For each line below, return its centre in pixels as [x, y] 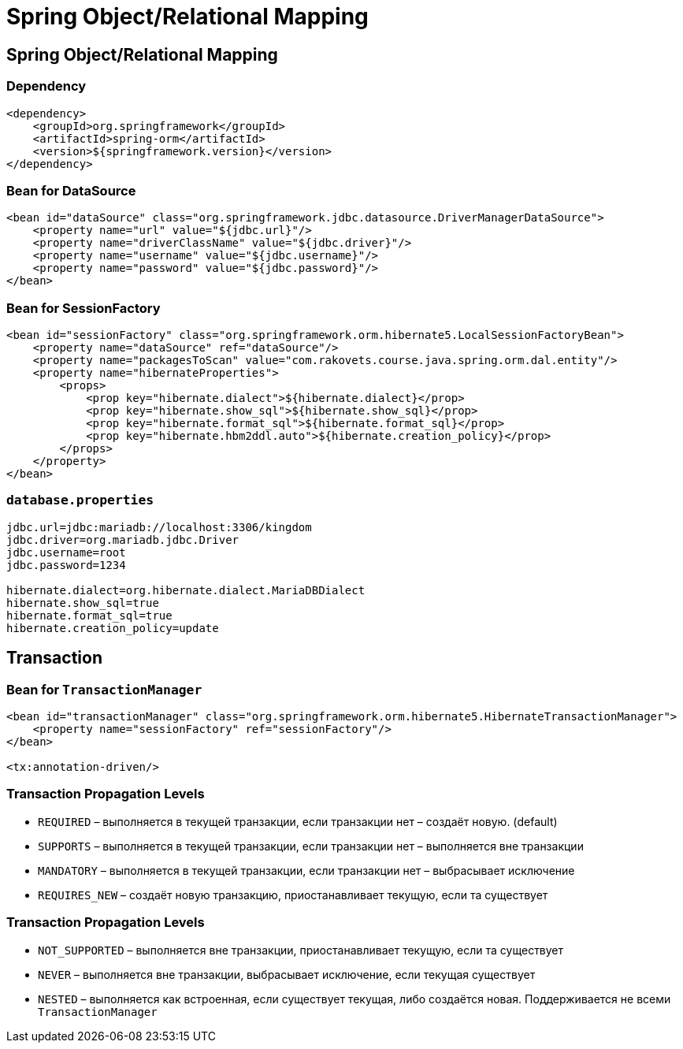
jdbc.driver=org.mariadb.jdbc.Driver [123, 539]
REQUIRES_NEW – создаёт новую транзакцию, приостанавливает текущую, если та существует [293, 895]
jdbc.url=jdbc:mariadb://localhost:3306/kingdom [159, 527]
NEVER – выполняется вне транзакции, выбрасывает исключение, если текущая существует [287, 974]
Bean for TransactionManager [104, 689]
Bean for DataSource [71, 190]
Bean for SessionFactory [84, 308]
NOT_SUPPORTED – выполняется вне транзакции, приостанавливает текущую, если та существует [301, 950]
